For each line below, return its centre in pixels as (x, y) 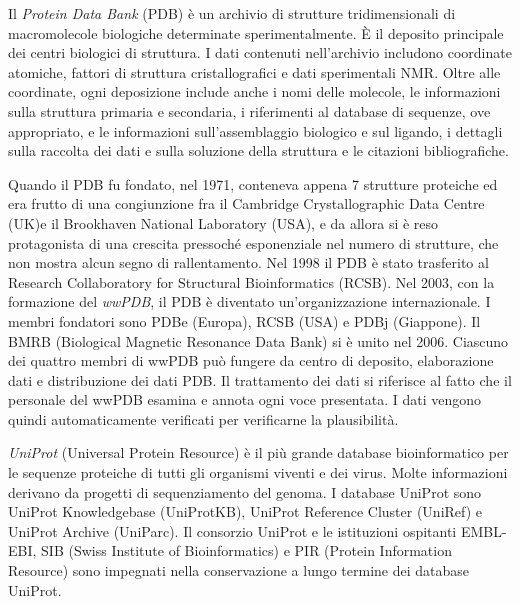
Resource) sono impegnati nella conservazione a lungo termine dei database (239, 570)
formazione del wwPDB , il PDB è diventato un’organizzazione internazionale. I (249, 301)
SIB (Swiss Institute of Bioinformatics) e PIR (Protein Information (246, 550)
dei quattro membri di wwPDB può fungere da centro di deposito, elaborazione (251, 360)
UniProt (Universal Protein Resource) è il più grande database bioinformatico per (258, 452)
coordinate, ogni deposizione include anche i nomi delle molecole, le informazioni (254, 91)
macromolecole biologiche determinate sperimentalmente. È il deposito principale (256, 32)
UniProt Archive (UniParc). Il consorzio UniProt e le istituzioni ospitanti (232, 530)
